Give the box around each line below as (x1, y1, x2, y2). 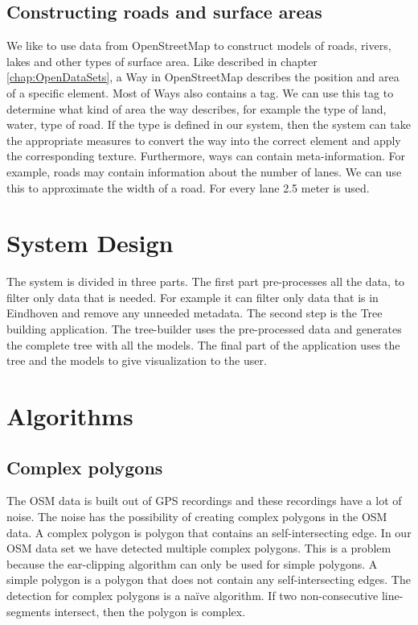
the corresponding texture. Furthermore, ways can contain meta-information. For (6, 147, 405, 164)
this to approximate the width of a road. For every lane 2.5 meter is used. (6, 179, 370, 196)
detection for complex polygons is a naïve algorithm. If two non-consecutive (6, 586, 379, 603)
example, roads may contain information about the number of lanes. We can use (6, 163, 402, 180)
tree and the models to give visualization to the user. (6, 352, 267, 369)
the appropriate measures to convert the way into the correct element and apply (6, 131, 401, 148)
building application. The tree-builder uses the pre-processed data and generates (6, 321, 402, 337)
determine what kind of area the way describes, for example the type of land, (6, 100, 387, 117)
